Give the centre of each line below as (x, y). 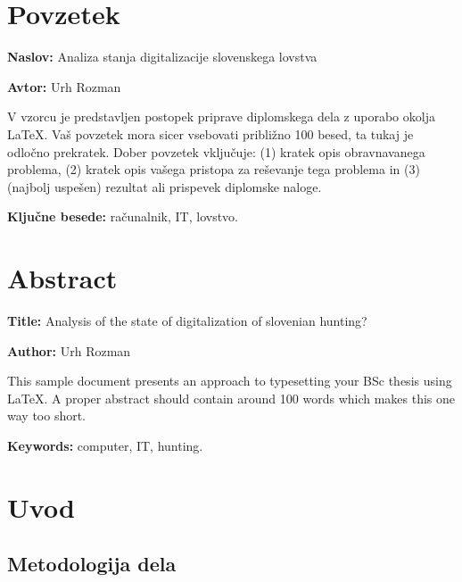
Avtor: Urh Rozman (64, 86)
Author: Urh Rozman (69, 350)
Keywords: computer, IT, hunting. (105, 445)
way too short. (47, 416)
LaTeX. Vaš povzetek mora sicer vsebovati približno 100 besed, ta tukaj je (210, 133)
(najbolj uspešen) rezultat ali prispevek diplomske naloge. (165, 186)
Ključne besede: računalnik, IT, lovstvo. (123, 216)
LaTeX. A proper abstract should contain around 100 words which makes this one (231, 398)
